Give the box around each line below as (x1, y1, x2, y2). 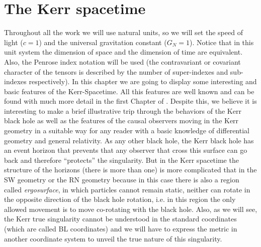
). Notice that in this (189, 37, 254, 47)
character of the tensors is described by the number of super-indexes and (4, 66, 228, 77)
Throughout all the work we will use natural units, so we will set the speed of (4, 27, 243, 38)
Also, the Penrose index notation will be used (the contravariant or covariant (4, 56, 241, 67)
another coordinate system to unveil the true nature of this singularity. (4, 233, 222, 243)
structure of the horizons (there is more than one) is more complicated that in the (4, 164, 257, 175)
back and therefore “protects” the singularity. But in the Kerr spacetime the (4, 154, 239, 165)
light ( (4, 37, 23, 47)
